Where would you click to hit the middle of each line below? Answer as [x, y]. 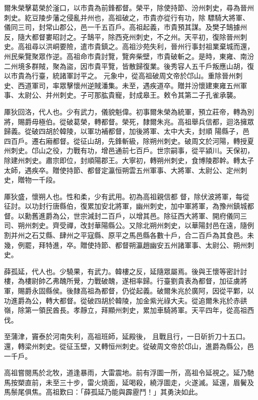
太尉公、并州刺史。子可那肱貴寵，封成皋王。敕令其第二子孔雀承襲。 [129, 95]
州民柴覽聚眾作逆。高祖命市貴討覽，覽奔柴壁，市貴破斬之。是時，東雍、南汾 [129, 56]
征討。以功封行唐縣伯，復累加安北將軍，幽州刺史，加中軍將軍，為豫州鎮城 [126, 206]
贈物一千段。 [38, 180]
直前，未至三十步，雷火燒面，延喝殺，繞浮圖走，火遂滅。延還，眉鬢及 [139, 382]
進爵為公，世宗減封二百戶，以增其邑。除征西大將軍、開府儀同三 [143, 215]
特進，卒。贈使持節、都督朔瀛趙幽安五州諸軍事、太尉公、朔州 [146, 245]
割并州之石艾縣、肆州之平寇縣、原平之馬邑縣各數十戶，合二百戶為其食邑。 [126, 235]
